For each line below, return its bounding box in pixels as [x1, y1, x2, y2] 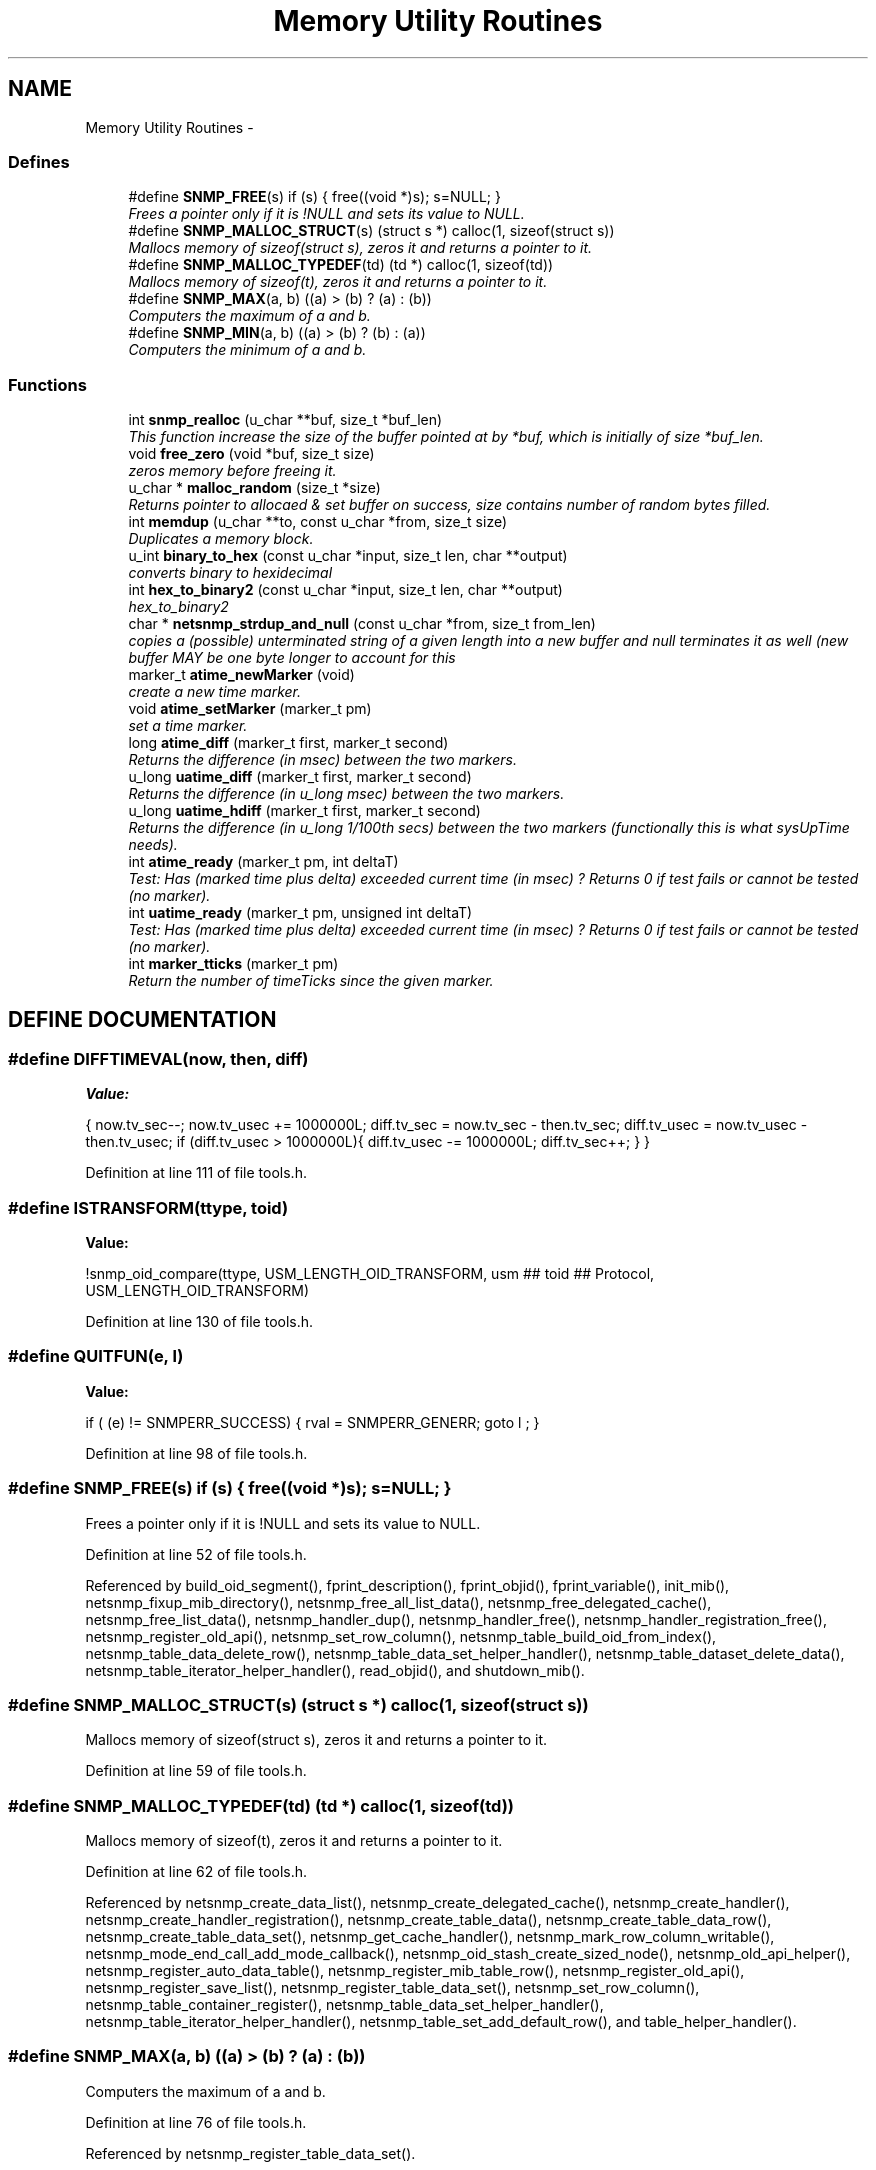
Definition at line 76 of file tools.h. [85, 2113, 307, 2131]
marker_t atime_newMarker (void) [128, 666, 355, 684]
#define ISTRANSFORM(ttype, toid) [8, 1197, 289, 1218]
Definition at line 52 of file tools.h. [85, 1545, 307, 1563]
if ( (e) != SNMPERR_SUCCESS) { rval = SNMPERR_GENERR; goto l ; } [85, 1413, 540, 1431]
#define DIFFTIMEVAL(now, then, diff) [8, 1048, 309, 1069]
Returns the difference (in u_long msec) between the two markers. [128, 785, 565, 803]
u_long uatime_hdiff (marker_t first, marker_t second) [128, 802, 481, 820]
